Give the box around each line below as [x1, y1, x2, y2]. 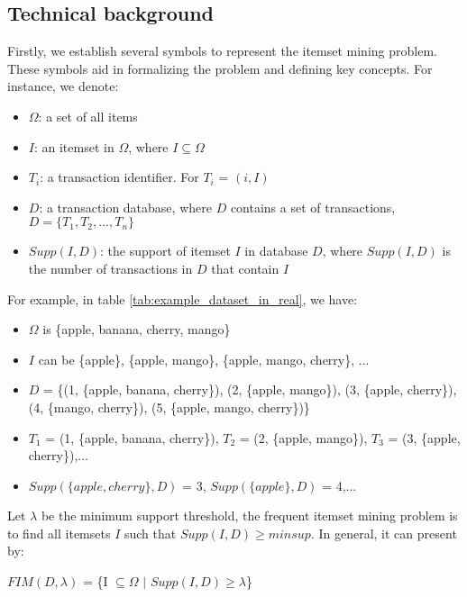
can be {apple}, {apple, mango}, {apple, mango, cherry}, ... [38, 349, 370, 368]
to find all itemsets [7, 523, 111, 542]
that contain [211, 258, 279, 277]
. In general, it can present [310, 523, 457, 542]
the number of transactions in [28, 258, 193, 277]
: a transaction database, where [39, 197, 212, 216]
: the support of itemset [99, 241, 231, 260]
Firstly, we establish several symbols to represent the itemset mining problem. [7, 41, 437, 60]
